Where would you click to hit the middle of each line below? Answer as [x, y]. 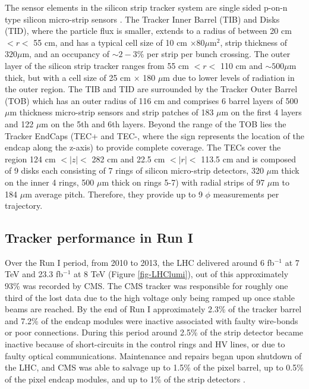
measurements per [246, 194]
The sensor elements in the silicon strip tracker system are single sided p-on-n [146, 7]
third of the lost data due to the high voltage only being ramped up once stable [150, 297]
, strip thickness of [254, 42]
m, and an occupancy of [66, 54]
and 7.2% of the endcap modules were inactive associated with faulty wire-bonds [152, 320]
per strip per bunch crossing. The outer [219, 54]
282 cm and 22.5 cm [128, 159]
